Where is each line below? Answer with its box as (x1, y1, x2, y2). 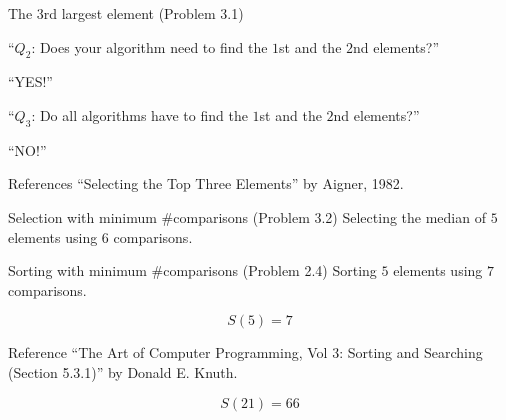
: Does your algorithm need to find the (31, 36, 268, 57)
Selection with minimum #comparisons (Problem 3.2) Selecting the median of (8, 206, 486, 227)
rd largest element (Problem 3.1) (43, 3, 244, 23)
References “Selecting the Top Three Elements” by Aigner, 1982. (8, 173, 404, 194)
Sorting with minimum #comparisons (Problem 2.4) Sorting (8, 260, 377, 281)
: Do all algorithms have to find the (31, 104, 248, 125)
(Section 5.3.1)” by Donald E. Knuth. (8, 361, 238, 382)
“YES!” (8, 71, 53, 92)
